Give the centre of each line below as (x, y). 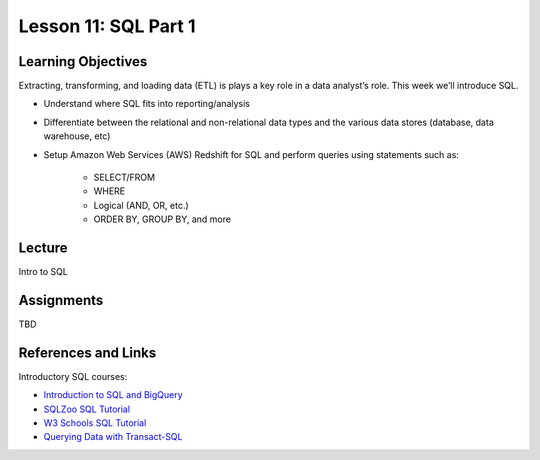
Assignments (61, 300)
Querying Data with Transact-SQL (113, 437)
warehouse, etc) (77, 136)
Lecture (43, 248)
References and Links (87, 352)
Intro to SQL (43, 272)
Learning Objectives (83, 61)
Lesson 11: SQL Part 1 (107, 26)
